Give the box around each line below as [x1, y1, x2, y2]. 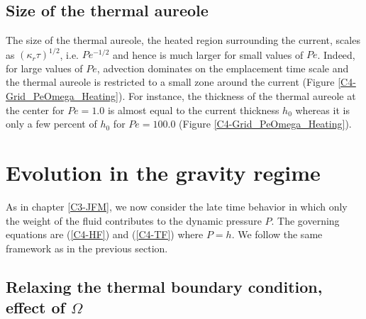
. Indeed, [317, 47, 355, 62]
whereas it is [295, 102, 350, 117]
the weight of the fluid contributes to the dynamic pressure [6, 213, 262, 228]
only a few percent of [6, 116, 97, 131]
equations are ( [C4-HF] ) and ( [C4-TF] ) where [6, 227, 204, 242]
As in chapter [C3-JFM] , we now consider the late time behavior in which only [6, 198, 348, 213]
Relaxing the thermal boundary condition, [6, 275, 323, 297]
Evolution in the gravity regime [6, 158, 321, 187]
